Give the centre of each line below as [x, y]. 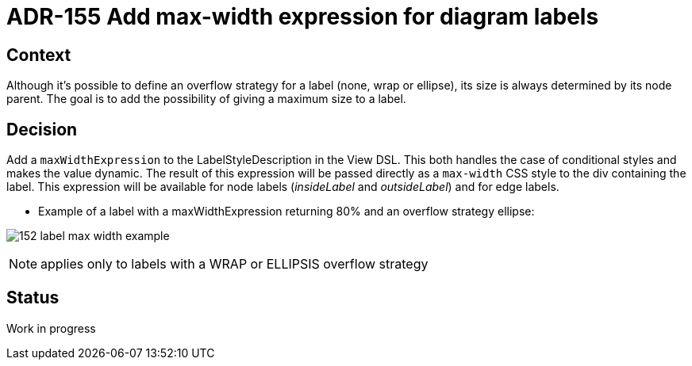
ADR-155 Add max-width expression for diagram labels [303, 17]
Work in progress [51, 328]
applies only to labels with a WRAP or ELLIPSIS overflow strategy [235, 264]
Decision [42, 129]
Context [39, 55]
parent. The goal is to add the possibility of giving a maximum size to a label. [206, 99]
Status [33, 298]
